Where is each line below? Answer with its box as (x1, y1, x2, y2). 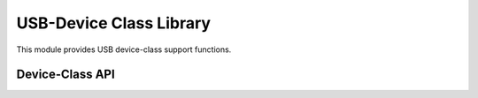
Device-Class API (16, 67, 115, 82)
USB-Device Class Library (16, 13, 212, 33)
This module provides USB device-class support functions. (16, 44, 232, 55)
